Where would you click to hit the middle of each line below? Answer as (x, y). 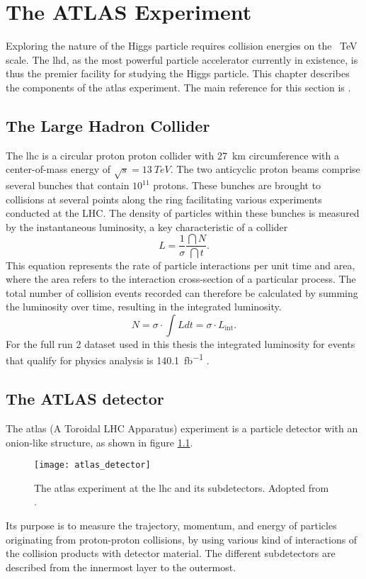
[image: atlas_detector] (92, 465)
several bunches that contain (68, 185)
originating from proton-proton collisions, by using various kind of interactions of (182, 539)
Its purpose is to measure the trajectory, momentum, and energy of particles (171, 525)
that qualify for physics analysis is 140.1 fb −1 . (108, 359)
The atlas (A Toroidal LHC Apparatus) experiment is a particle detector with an (182, 428)
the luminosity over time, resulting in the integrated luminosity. (144, 307)
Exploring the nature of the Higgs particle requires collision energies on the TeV (182, 46)
